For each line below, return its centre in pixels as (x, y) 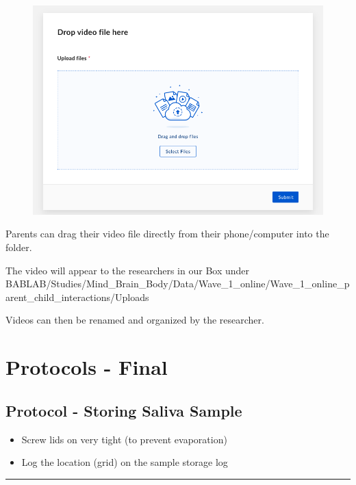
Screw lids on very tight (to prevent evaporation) (124, 439)
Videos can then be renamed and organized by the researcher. (135, 320)
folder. (19, 247)
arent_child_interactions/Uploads (77, 297)
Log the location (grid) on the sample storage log (125, 462)
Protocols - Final (87, 367)
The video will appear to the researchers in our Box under (128, 270)
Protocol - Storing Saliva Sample (124, 410)
